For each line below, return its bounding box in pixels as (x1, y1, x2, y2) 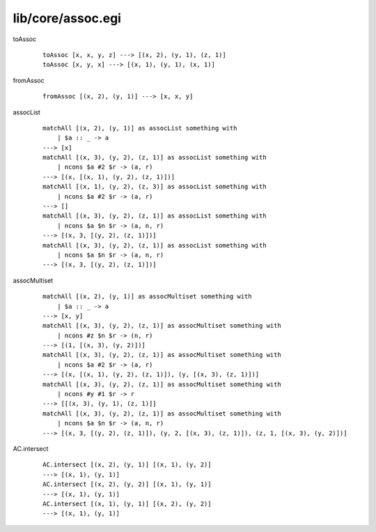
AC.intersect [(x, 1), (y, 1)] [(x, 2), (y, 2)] (42, 499, 212, 508)
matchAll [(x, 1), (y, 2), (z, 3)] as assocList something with (42, 183, 267, 191)
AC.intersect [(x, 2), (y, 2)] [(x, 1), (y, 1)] (42, 480, 212, 488)
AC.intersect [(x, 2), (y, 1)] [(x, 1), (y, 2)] (42, 461, 212, 469)
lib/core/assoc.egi (13, 10, 122, 26)
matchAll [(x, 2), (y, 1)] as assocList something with (42, 124, 237, 132)
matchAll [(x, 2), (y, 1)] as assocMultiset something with (42, 293, 252, 301)
